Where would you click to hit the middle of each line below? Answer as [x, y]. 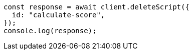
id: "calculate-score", [58, 15]
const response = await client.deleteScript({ [96, 7]
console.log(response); [50, 31]
